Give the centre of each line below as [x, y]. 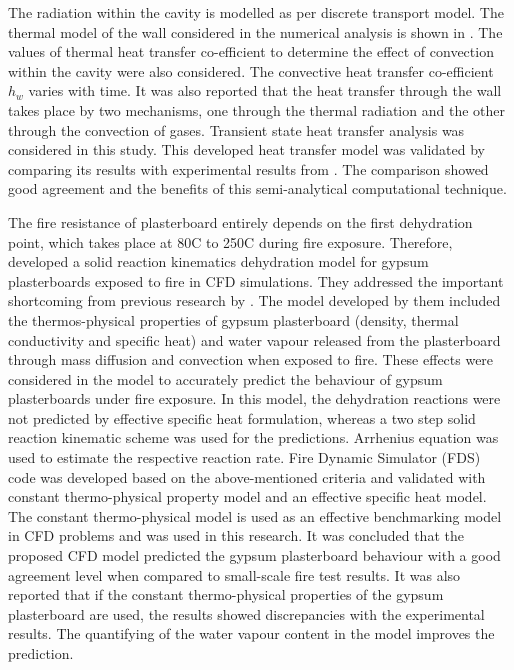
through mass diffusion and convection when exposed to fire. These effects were [251, 359]
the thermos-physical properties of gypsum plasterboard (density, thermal [233, 319]
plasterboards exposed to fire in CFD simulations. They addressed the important [256, 280]
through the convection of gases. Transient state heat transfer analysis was [236, 129]
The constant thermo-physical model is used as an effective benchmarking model [255, 515]
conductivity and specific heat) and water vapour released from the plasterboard [254, 339]
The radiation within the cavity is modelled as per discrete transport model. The [256, 12]
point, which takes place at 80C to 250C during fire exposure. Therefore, [230, 241]
